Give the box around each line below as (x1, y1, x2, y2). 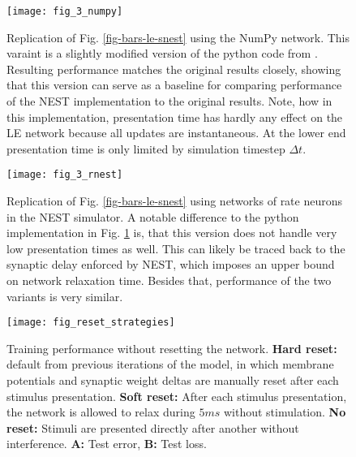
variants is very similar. (6, 287, 123, 304)
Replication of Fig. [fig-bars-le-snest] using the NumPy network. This (6, 28, 350, 45)
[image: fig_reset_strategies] (6, 317, 175, 329)
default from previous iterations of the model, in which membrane (6, 356, 334, 373)
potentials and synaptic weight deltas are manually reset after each (6, 372, 339, 389)
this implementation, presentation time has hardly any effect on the (6, 108, 343, 125)
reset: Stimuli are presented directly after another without (6, 419, 299, 436)
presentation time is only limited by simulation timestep (6, 140, 285, 157)
